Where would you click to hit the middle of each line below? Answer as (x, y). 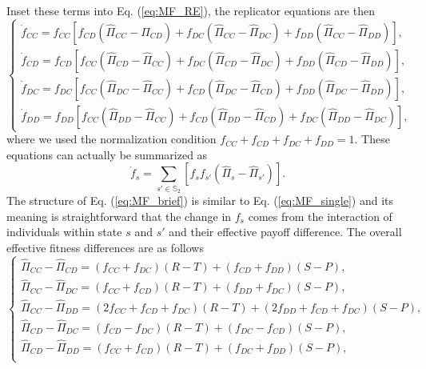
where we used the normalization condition (111, 139)
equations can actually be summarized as (107, 154)
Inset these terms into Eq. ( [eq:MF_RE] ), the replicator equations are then (191, 10)
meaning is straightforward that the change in (119, 216)
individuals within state (64, 232)
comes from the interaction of (320, 216)
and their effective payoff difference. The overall (285, 232)
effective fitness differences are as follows (105, 247)
